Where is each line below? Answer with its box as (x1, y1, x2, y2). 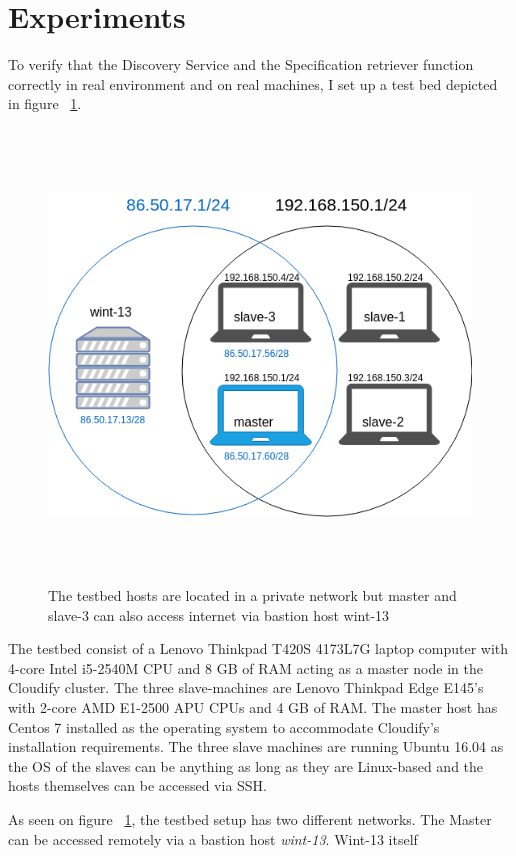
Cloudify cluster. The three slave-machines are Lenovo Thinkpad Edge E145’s (8, 677, 484, 698)
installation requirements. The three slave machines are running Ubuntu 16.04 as (8, 736, 504, 757)
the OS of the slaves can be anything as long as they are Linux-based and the (8, 755, 484, 776)
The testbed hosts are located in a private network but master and (48, 585, 457, 606)
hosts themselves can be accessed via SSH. (8, 775, 268, 796)
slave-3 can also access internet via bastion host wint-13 (48, 604, 390, 625)
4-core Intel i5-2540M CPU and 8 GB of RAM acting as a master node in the (8, 657, 483, 678)
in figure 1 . (8, 93, 82, 114)
